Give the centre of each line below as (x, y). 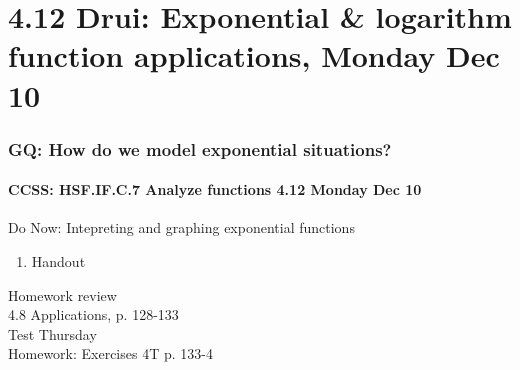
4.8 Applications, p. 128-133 (93, 314)
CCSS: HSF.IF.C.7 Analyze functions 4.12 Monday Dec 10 (215, 189)
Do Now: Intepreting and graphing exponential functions (181, 227)
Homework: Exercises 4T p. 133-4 (110, 353)
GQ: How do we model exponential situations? (200, 148)
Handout (58, 260)
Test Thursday (52, 333)
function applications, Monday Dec (254, 55)
